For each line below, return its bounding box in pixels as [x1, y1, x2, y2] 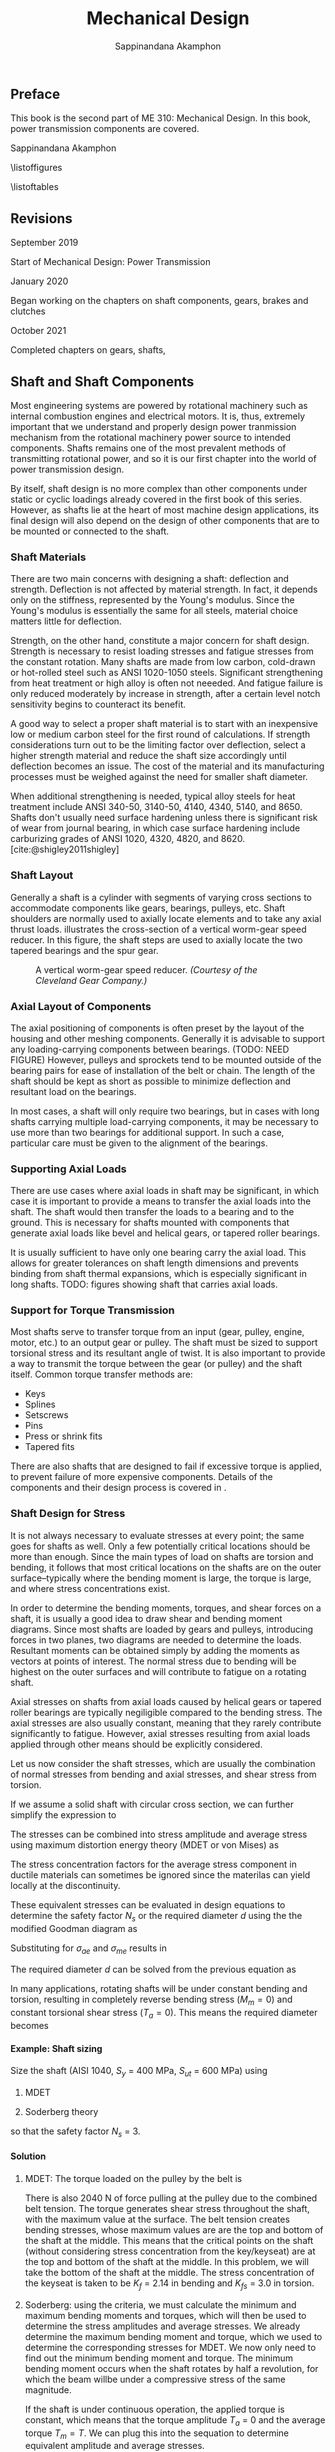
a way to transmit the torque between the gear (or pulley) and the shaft [10, 1358, 303, 1370]
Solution [10, 2150, 47, 2162]
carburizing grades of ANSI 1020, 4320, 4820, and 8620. [10, 833, 246, 845]
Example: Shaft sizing [10, 2042, 103, 2054]
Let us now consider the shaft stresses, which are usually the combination [10, 1757, 316, 1769]
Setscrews [24, 1409, 69, 1421]
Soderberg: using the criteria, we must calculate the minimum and [24, 2298, 297, 2311]
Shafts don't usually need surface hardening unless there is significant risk [10, 812, 318, 824]
